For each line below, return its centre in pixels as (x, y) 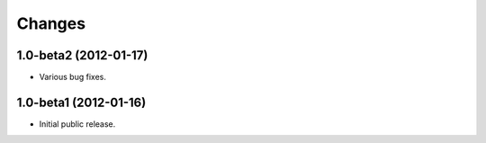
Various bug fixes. (73, 77)
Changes (51, 23)
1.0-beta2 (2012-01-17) (82, 55)
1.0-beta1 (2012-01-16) (81, 102)
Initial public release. (77, 124)
